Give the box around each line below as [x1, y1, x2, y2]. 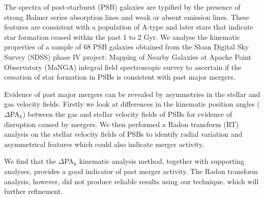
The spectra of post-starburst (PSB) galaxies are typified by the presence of [4, 2, 241, 12]
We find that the [4, 156, 56, 166]
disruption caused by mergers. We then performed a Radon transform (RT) [4, 118, 239, 129]
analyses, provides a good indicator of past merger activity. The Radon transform [4, 165, 258, 176]
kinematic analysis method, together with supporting [79, 156, 245, 166]
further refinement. [4, 186, 63, 196]
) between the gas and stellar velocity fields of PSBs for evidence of [22, 108, 232, 119]
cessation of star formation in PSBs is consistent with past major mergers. [4, 71, 236, 82]
